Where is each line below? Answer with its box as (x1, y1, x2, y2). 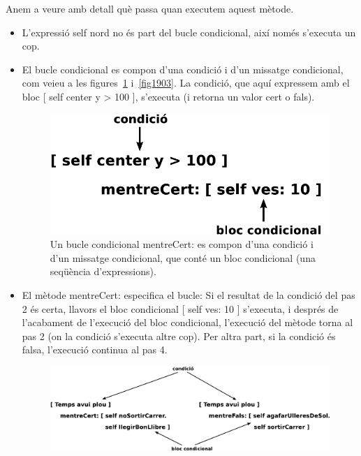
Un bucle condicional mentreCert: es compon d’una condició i (50, 237, 314, 251)
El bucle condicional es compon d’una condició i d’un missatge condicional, (22, 61, 344, 76)
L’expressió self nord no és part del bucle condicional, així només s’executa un (22, 24, 356, 39)
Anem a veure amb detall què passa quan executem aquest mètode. (6, 1, 294, 15)
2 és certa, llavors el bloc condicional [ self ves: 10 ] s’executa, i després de (22, 301, 339, 316)
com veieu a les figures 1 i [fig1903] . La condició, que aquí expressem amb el (22, 75, 350, 90)
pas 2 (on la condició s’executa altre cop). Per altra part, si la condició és (22, 328, 336, 343)
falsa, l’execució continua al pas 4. (22, 342, 168, 357)
